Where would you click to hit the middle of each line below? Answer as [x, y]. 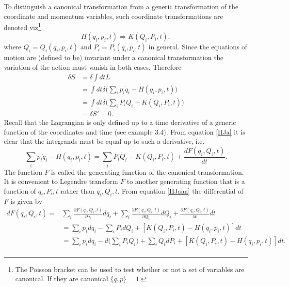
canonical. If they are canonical [62, 279]
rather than [77, 190]
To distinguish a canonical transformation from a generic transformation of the [121, 6]
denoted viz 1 [23, 26]
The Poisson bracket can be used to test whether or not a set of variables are [130, 269]
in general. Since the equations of [198, 47]
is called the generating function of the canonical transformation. [147, 172]
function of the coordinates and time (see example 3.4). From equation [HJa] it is [125, 131]
